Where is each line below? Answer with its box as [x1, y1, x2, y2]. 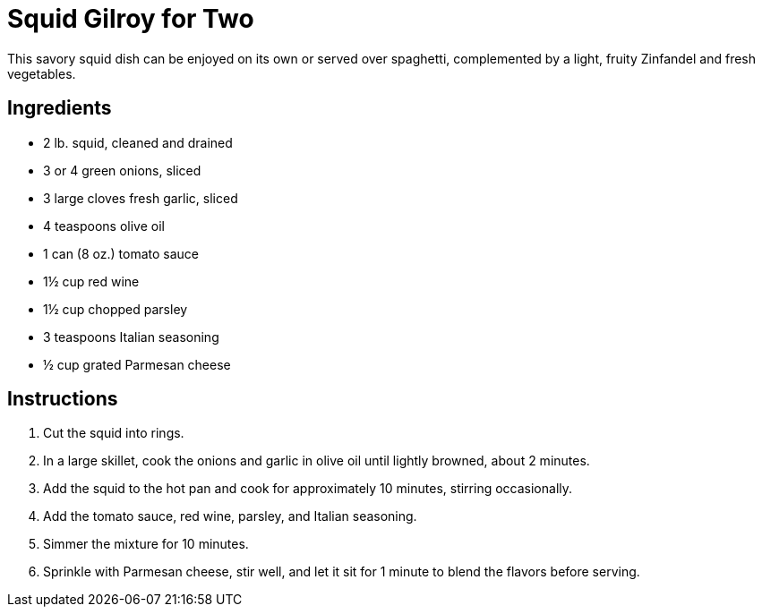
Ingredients [7, 97, 112, 120]
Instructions [7, 388, 118, 411]
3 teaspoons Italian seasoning [43, 328, 219, 345]
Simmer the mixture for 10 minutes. [43, 536, 249, 552]
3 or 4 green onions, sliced [43, 162, 201, 178]
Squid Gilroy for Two [7, 4, 254, 34]
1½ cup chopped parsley [43, 301, 188, 317]
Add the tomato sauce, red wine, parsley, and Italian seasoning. [43, 508, 417, 524]
